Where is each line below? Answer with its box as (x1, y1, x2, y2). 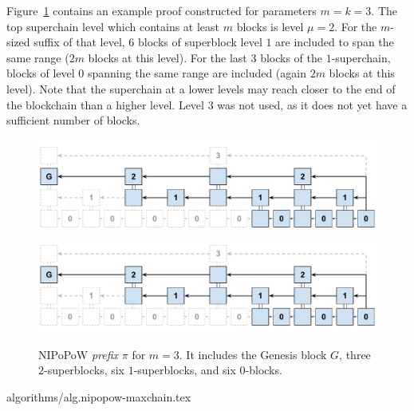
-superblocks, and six (133, 362, 236, 378)
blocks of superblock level (138, 34, 262, 50)
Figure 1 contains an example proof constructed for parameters (6, 2, 317, 18)
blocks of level (6, 65, 75, 81)
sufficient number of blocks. (6, 112, 140, 128)
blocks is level (236, 18, 304, 34)
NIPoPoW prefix (38, 346, 119, 362)
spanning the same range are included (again (87, 65, 306, 81)
